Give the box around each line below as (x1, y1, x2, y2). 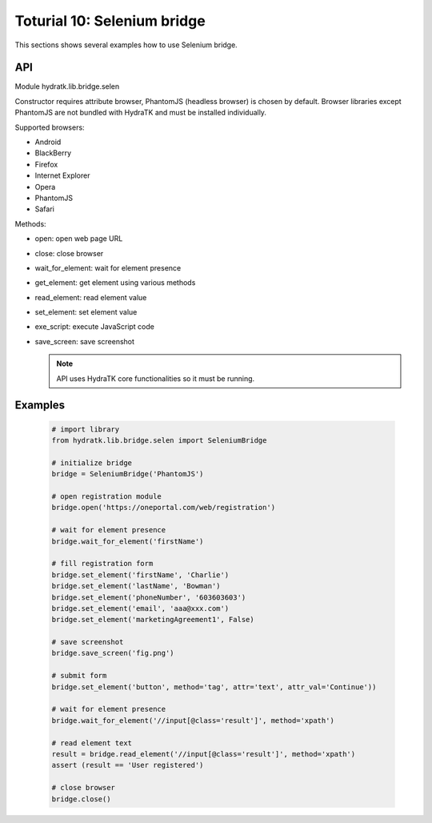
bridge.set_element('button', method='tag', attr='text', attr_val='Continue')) (51, 682, 377, 692)
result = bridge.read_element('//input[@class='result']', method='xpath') (51, 749, 356, 758)
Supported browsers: (14, 122, 85, 132)
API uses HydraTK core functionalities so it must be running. (56, 373, 255, 383)
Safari (34, 204, 55, 214)
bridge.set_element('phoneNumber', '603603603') (51, 592, 246, 602)
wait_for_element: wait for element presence (34, 263, 182, 272)
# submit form (51, 671, 107, 680)
